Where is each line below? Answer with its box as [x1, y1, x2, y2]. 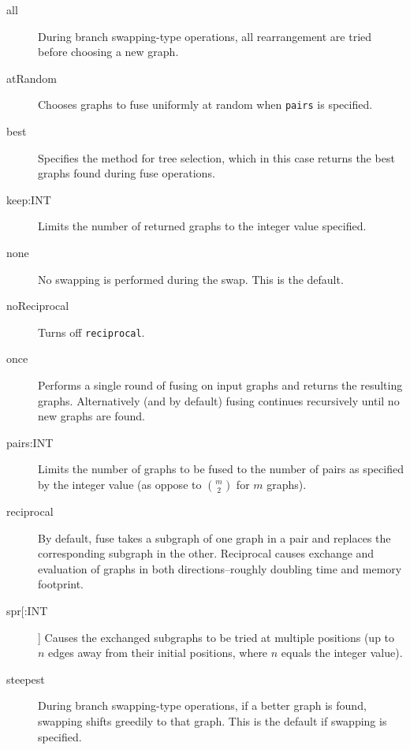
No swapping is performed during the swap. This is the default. [38, 271, 344, 287]
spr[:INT [6, 602, 48, 618]
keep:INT [6, 191, 51, 207]
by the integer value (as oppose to [38, 476, 202, 492]
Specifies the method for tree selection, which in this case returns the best [38, 149, 395, 166]
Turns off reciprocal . [38, 323, 145, 340]
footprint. [38, 576, 84, 592]
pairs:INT [6, 434, 54, 450]
